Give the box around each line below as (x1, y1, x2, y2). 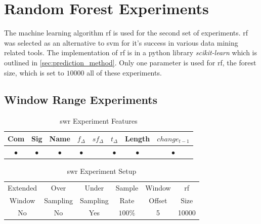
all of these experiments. (86, 67, 162, 78)
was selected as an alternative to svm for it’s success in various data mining (4, 37, 238, 48)
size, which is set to (4, 67, 64, 78)
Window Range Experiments (4, 92, 158, 107)
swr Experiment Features (60, 116, 138, 126)
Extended (8, 182, 37, 193)
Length (125, 133, 150, 143)
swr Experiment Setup (67, 165, 137, 176)
